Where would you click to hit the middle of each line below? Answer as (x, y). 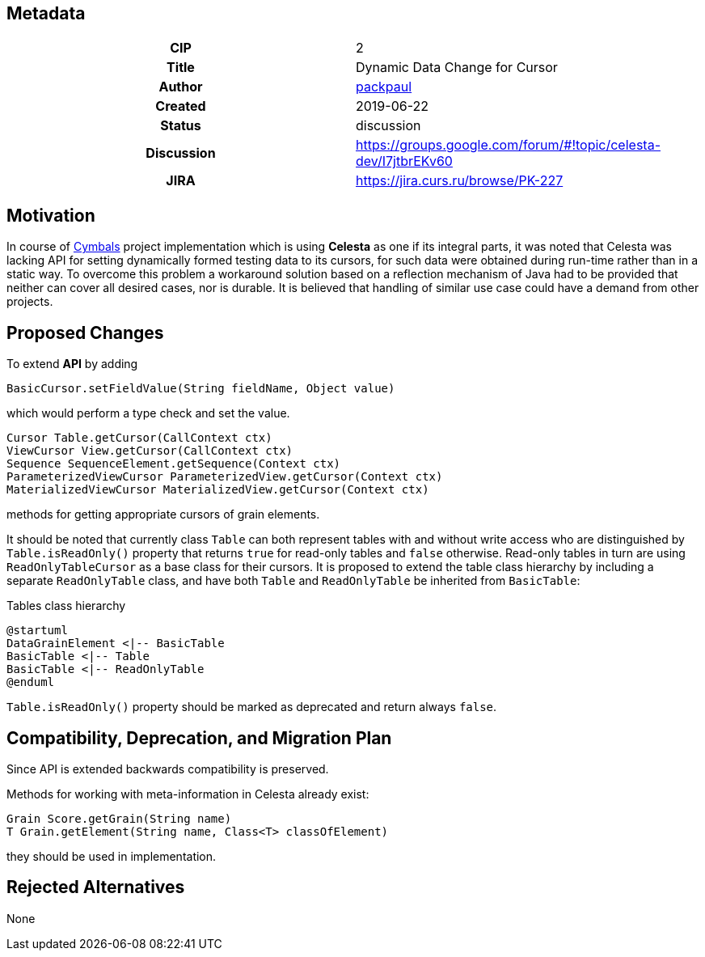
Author (181, 87)
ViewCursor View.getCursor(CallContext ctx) (150, 451)
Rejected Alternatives (96, 887)
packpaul (384, 87)
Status (181, 126)
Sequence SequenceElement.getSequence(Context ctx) (174, 464)
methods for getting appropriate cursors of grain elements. (163, 514)
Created (181, 106)
